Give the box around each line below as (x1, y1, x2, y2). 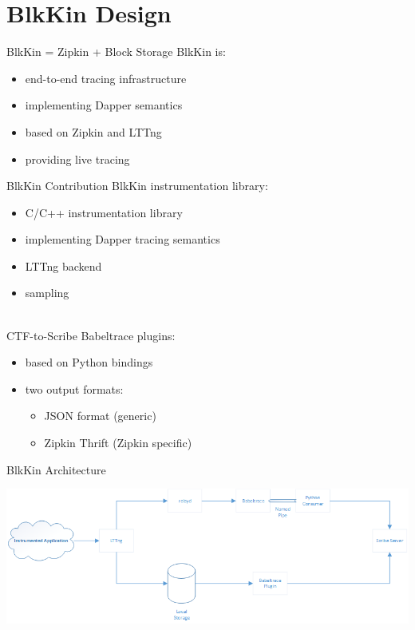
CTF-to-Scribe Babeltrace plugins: (6, 327, 176, 343)
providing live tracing (25, 150, 130, 167)
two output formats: (25, 380, 124, 397)
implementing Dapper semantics (25, 97, 183, 113)
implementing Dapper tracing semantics (25, 231, 220, 248)
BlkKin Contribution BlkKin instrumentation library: (6, 177, 268, 194)
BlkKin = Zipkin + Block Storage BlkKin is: (6, 43, 226, 60)
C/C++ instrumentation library (25, 204, 183, 220)
